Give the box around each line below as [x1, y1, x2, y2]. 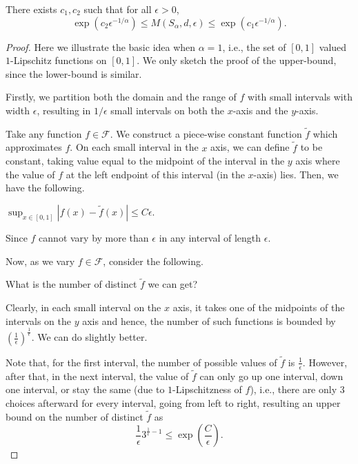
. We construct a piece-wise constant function [110, 126, 302, 140]
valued [319, 39, 347, 54]
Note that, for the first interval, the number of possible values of [6, 355, 277, 369]
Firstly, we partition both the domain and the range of [6, 89, 237, 104]
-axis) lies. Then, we [253, 167, 339, 181]
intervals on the [6, 313, 72, 328]
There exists [6, 2, 57, 16]
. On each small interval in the [70, 140, 199, 154]
